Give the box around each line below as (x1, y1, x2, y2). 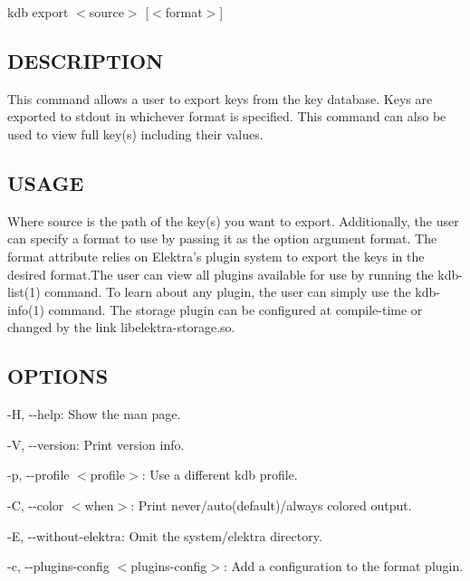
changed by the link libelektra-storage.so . (7, 318, 235, 337)
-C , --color (7, 495, 64, 514)
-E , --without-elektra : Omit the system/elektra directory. (7, 526, 322, 545)
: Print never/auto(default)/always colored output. (130, 495, 412, 514)
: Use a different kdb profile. (141, 465, 298, 484)
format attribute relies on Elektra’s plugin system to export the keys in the (7, 246, 425, 265)
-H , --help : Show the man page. (7, 405, 181, 424)
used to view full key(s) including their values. (7, 124, 264, 143)
